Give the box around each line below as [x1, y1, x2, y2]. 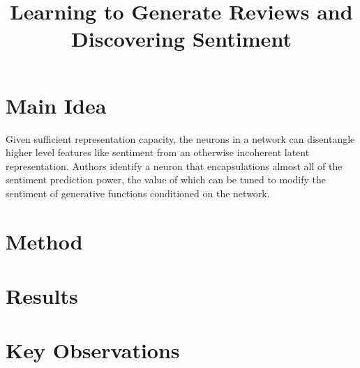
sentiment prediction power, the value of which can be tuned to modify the [6, 172, 327, 187]
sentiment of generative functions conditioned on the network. [6, 185, 270, 200]
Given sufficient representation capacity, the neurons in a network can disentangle [6, 131, 355, 146]
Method [6, 227, 83, 255]
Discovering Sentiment [71, 24, 292, 53]
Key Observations [6, 336, 180, 365]
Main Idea [6, 91, 107, 119]
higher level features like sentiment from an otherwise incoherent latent [6, 145, 310, 160]
